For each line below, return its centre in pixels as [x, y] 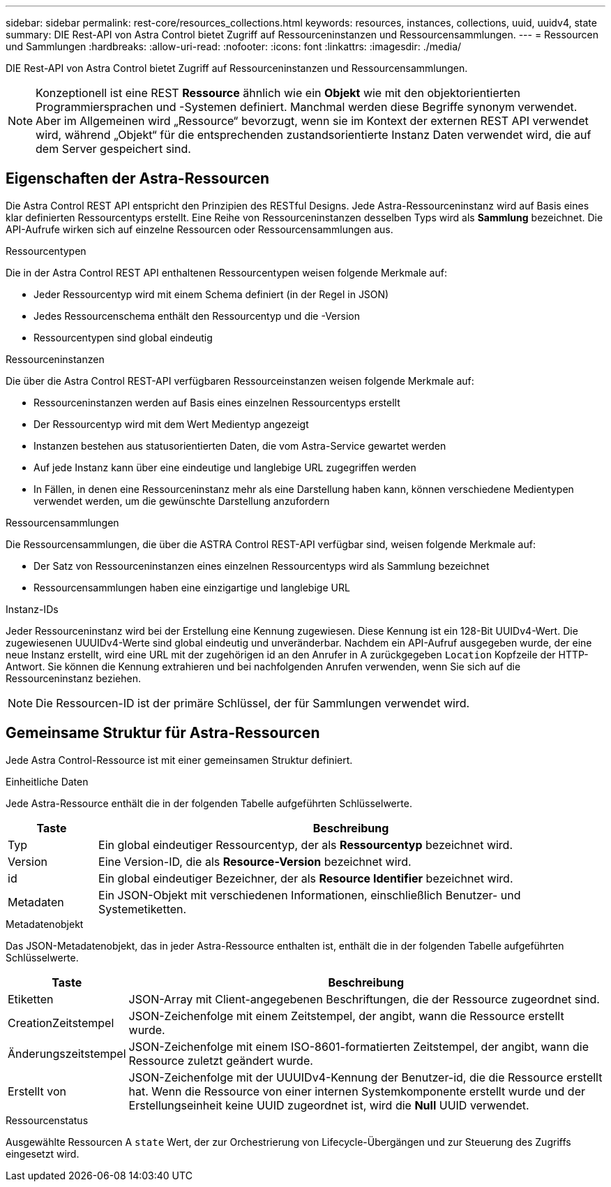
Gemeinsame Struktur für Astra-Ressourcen [163, 733]
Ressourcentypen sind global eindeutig [123, 337]
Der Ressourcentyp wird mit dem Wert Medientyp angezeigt [171, 424]
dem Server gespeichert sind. [113, 149]
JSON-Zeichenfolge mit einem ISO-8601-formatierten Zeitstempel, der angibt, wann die [359, 1046]
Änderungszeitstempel [67, 1053]
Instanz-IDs [32, 609]
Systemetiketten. [143, 909]
